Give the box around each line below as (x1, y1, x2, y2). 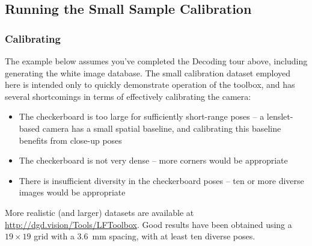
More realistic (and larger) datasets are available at (5, 206, 194, 218)
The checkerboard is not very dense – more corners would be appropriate (19, 154, 288, 167)
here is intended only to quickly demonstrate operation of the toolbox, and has (5, 78, 295, 91)
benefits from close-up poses (19, 134, 122, 146)
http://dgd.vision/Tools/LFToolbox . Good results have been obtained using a (5, 218, 292, 230)
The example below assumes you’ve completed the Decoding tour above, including (5, 55, 308, 67)
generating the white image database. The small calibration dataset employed (5, 66, 291, 79)
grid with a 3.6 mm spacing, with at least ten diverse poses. (34, 230, 255, 242)
